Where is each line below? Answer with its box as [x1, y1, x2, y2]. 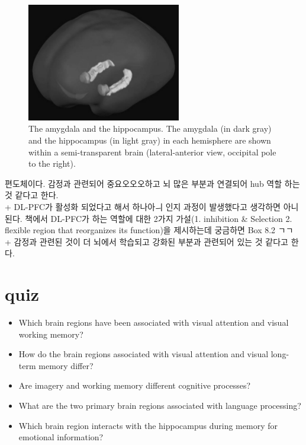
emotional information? [18, 431, 104, 443]
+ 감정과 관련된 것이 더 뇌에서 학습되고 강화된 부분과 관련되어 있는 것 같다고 [5, 235, 288, 247]
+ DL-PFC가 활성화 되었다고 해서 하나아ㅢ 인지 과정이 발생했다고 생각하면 [5, 200, 281, 212]
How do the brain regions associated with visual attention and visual [18, 348, 269, 360]
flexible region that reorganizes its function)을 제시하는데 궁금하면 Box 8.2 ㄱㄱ [5, 224, 294, 236]
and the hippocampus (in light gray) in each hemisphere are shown [28, 133, 271, 146]
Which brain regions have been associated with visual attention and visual [18, 316, 289, 329]
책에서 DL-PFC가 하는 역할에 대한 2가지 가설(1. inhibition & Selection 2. [25, 212, 292, 224]
